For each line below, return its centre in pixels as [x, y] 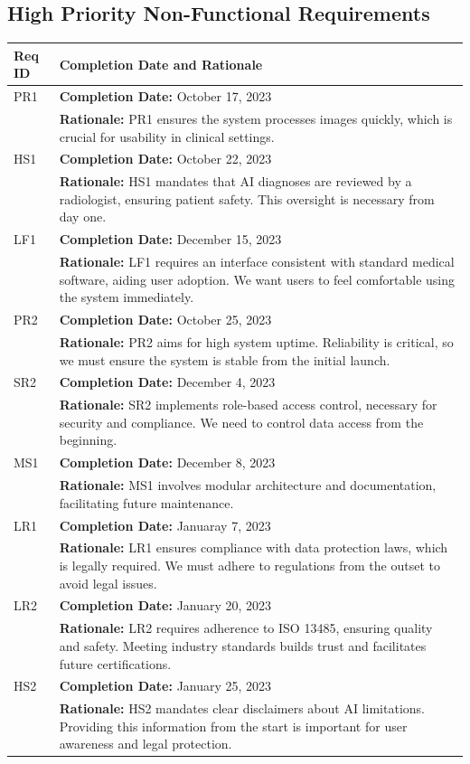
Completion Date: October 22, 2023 [165, 159]
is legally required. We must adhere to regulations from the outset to [249, 566]
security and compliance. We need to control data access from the [241, 422]
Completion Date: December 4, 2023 [167, 382]
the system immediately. [127, 297]
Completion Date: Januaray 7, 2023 [165, 525]
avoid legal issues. [108, 583]
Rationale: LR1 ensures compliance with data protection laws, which [254, 547]
